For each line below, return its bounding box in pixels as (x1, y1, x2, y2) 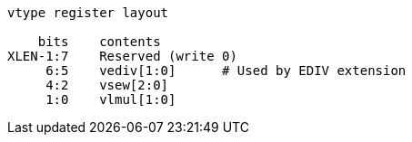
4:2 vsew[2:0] (45, 78, 169, 92)
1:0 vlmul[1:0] (45, 92, 176, 107)
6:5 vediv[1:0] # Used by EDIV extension (45, 63, 407, 78)
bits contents (37, 34, 161, 49)
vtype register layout (7, 5, 169, 20)
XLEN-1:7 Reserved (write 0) (7, 49, 237, 63)
